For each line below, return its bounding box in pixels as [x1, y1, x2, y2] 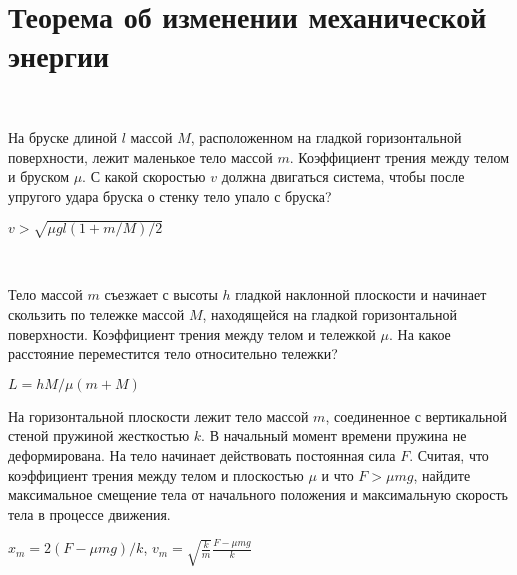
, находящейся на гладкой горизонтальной [202, 304, 457, 325]
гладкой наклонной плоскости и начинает [235, 284, 487, 305]
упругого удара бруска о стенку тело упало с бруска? [8, 185, 332, 206]
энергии [8, 35, 110, 76]
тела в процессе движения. [8, 503, 171, 524]
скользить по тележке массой [8, 304, 185, 325]
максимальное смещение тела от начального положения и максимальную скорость [8, 484, 508, 505]
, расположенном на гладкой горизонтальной [190, 126, 462, 147]
